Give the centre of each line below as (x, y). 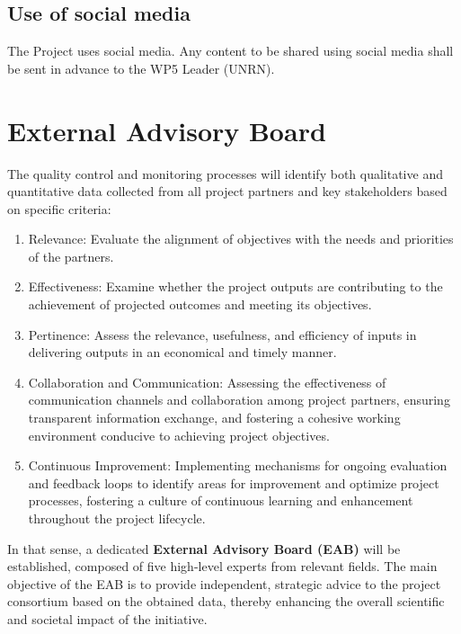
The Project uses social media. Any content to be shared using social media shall (230, 51)
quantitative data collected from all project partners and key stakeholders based (227, 191)
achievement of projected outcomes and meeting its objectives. (200, 304)
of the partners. (71, 256)
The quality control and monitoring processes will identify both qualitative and (225, 173)
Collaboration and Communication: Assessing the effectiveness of (207, 382)
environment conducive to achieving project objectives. (179, 435)
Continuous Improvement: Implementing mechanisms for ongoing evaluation (238, 465)
